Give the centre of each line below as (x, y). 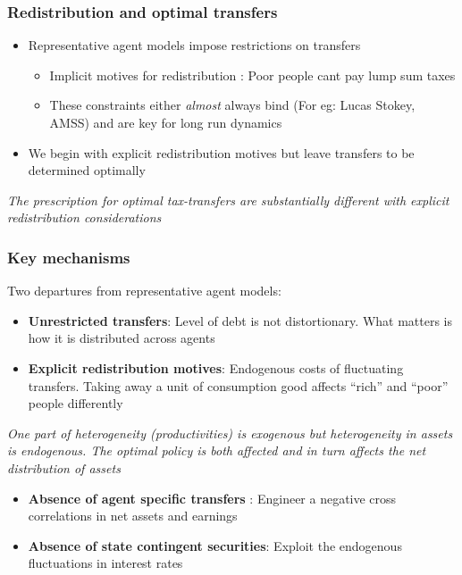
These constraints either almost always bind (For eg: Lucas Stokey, (232, 105)
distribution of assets (64, 467)
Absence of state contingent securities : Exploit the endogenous (215, 545)
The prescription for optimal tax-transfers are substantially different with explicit (228, 200)
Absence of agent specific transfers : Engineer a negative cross (212, 498)
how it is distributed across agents (122, 338)
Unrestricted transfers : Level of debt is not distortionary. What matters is (240, 320)
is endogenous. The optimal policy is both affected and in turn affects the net (217, 450)
